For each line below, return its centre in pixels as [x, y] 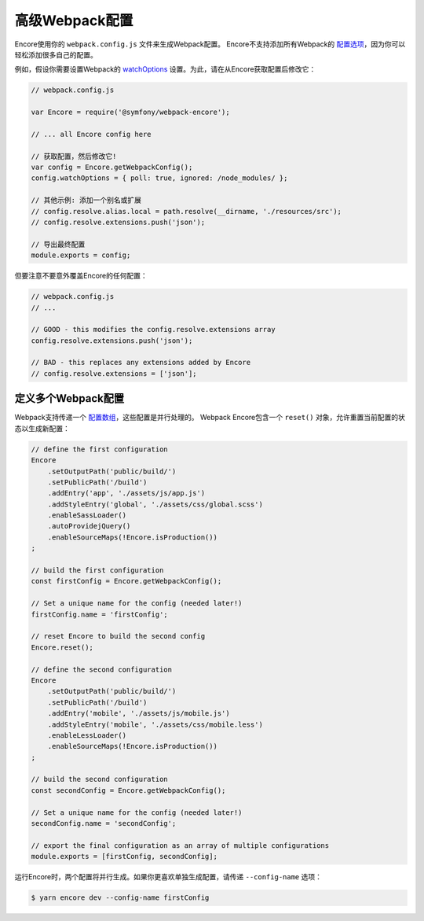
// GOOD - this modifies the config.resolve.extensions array [153, 330]
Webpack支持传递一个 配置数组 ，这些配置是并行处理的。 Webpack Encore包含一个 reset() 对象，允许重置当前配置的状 [210, 418]
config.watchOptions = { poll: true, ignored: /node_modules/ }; [159, 178]
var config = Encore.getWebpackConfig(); [112, 168]
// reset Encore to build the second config [118, 636]
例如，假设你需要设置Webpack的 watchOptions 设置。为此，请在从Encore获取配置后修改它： [165, 69]
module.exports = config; [81, 255]
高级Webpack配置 [74, 20]
